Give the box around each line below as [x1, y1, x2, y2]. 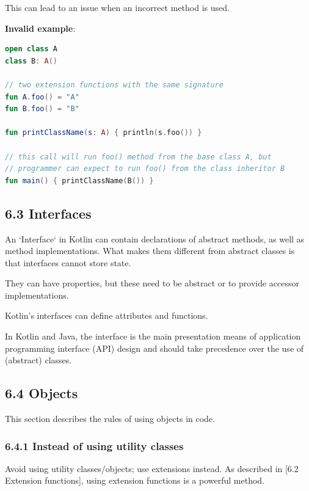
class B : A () [5, 56, 57, 65]
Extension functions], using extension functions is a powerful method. [5, 474, 265, 487]
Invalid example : [5, 21, 76, 34]
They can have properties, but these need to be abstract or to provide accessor [5, 277, 300, 289]
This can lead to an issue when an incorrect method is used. [5, 1, 230, 13]
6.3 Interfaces [5, 203, 92, 222]
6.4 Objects [5, 384, 78, 402]
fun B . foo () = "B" [5, 104, 79, 114]
